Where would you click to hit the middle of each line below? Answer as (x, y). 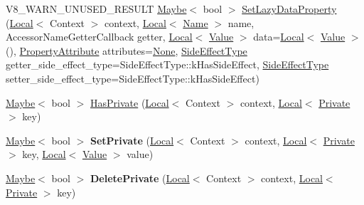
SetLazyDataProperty (289, 9)
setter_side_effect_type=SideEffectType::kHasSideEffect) (133, 78)
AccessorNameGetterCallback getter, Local (99, 37)
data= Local (279, 37)
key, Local (44, 154)
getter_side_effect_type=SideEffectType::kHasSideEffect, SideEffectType (167, 64)
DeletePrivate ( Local (140, 178)
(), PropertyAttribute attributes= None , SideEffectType (127, 50)
